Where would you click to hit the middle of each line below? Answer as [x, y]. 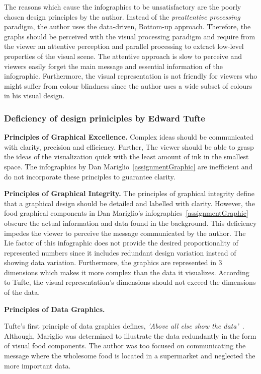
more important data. [37, 365]
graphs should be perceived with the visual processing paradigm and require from [130, 36]
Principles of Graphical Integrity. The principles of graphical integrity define [129, 193]
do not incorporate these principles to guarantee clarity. [90, 176]
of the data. [22, 292]
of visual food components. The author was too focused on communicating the [125, 346]
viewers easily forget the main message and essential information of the [113, 66]
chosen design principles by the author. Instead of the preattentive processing [122, 16]
